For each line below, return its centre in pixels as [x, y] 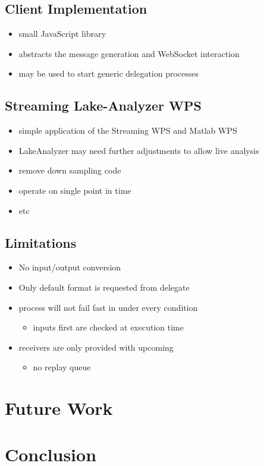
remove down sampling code [70, 170]
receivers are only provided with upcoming [96, 347]
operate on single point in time [75, 190]
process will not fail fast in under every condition [108, 307]
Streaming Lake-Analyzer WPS [103, 106]
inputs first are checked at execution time [108, 327]
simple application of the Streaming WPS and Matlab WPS [128, 130]
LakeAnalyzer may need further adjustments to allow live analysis [139, 150]
